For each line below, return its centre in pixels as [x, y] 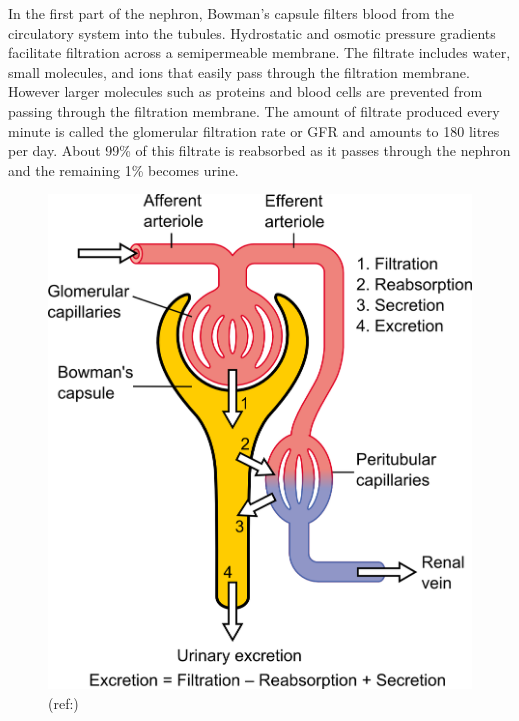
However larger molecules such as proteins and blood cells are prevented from [245, 91]
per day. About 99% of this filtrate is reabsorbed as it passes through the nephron [259, 150]
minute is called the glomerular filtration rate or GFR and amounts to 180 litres [254, 130]
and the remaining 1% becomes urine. [123, 169]
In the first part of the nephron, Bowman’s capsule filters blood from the [231, 13]
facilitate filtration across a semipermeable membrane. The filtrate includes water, [259, 52]
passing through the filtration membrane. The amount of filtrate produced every [254, 110]
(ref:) [63, 703]
